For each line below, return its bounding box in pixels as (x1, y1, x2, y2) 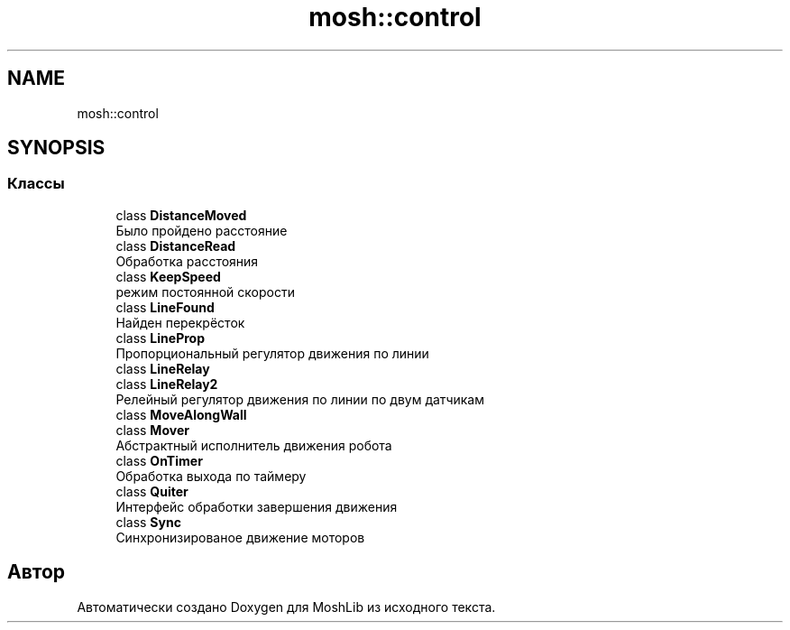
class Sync (115, 514, 181, 530)
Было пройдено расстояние (115, 222, 288, 238)
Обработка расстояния (115, 253, 259, 269)
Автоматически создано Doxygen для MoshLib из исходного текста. (77, 598, 496, 615)
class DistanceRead (115, 237, 236, 254)
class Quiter (115, 483, 188, 499)
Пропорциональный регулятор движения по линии (115, 345, 429, 361)
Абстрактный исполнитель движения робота (115, 437, 392, 453)
